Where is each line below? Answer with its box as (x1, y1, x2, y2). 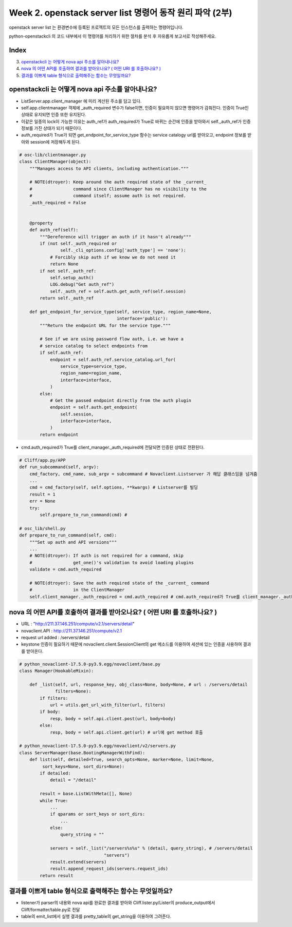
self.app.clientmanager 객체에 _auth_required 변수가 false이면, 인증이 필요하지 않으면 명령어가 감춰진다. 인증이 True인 (21, 105, 249, 111)
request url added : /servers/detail (21, 634, 90, 640)
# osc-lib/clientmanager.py (19, 152, 86, 158)
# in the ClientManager (29, 587, 125, 592)
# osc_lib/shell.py (19, 526, 66, 531)
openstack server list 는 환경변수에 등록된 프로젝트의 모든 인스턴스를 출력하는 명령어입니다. (9, 24, 183, 30)
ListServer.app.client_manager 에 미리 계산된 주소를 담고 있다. (21, 98, 142, 104)
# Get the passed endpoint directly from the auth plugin (50, 397, 192, 403)
